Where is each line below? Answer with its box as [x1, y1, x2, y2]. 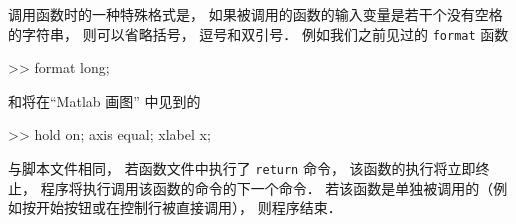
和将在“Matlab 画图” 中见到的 [8, 90, 201, 111]
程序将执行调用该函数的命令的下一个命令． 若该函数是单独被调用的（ [40, 177, 494, 198]
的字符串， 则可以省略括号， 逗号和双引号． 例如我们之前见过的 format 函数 [8, 23, 509, 44]
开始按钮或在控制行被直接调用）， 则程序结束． [35, 197, 342, 218]
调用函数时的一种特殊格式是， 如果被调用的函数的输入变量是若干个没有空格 [8, 4, 503, 24]
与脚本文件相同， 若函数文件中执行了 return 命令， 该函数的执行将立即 [8, 158, 476, 179]
